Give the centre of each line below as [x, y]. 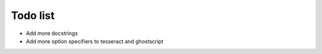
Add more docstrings [52, 33]
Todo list [33, 15]
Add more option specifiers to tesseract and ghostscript [95, 41]
